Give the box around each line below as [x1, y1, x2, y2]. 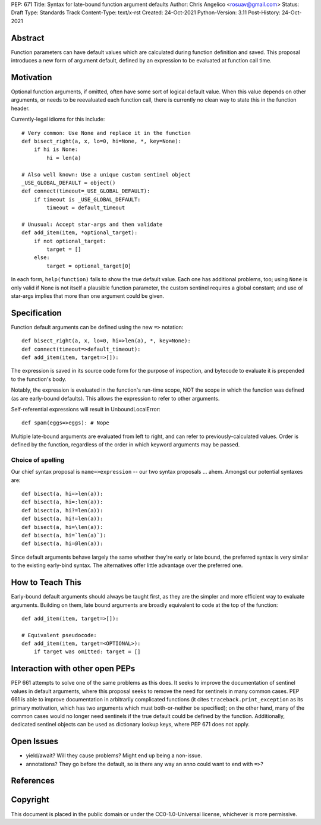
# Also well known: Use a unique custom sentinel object [21, 171, 191, 178]
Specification [11, 308, 62, 318]
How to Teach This [11, 577, 81, 588]
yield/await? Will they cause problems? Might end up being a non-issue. [26, 752, 202, 759]
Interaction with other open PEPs [11, 663, 136, 674]
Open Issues [11, 736, 59, 747]
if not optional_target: [33, 238, 106, 244]
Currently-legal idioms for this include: [11, 116, 105, 123]
